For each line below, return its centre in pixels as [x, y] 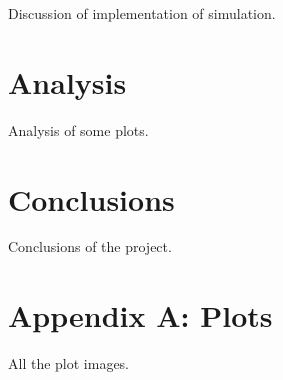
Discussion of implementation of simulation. [142, 13]
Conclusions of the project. [90, 246]
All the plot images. [69, 363]
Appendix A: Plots [140, 315]
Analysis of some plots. [78, 129]
